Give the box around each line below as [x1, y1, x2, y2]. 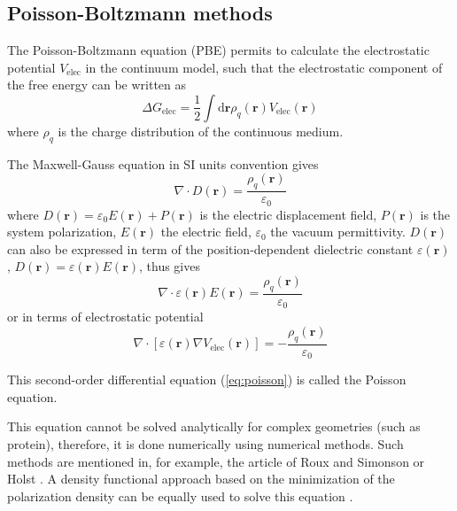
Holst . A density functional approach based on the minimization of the [7, 469, 395, 488]
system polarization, [7, 222, 117, 241]
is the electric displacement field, [199, 205, 377, 223]
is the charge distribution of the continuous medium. [58, 121, 344, 140]
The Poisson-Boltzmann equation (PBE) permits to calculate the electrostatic [7, 41, 430, 59]
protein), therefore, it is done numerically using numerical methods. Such [7, 434, 404, 453]
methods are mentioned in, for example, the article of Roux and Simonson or [7, 452, 425, 470]
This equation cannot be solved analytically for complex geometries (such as [7, 417, 421, 436]
